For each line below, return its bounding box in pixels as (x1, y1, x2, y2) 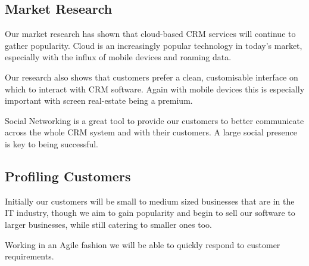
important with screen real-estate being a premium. (5, 94, 193, 107)
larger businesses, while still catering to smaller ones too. (5, 218, 212, 230)
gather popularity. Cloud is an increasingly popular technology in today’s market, (5, 39, 302, 51)
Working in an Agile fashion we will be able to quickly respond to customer (5, 238, 280, 250)
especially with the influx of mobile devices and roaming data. (5, 51, 232, 63)
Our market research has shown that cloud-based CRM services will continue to (5, 27, 296, 40)
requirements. (5, 250, 54, 262)
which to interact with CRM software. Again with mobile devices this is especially (5, 82, 305, 95)
